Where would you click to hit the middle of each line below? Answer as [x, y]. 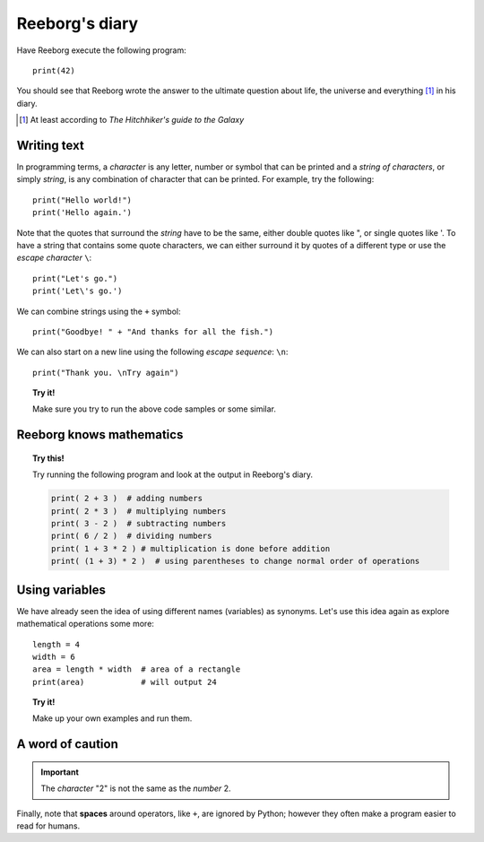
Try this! [48, 458]
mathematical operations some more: [85, 624]
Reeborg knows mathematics [100, 435]
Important [60, 772]
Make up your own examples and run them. [112, 718]
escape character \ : [54, 258]
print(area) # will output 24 [125, 682]
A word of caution [67, 744]
